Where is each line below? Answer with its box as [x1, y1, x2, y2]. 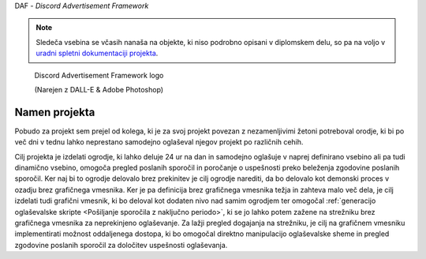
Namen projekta [14, 105, 95, 118]
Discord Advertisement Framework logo [34, 70, 164, 80]
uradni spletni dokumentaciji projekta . [35, 48, 159, 58]
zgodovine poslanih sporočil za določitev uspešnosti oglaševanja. [14, 240, 228, 250]
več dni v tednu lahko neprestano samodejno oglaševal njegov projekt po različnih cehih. [14, 137, 304, 147]
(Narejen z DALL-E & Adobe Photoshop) [34, 84, 164, 94]
